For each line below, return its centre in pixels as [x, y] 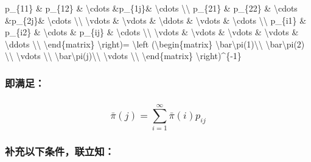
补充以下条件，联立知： [60, 151]
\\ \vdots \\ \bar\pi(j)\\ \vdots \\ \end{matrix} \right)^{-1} [123, 56]
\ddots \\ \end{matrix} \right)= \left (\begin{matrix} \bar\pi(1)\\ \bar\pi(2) [155, 44]
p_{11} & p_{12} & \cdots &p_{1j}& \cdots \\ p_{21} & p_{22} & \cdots [151, 8]
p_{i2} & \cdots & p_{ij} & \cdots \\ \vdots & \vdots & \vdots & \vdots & [152, 32]
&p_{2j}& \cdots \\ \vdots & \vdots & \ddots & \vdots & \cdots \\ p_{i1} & [156, 20]
